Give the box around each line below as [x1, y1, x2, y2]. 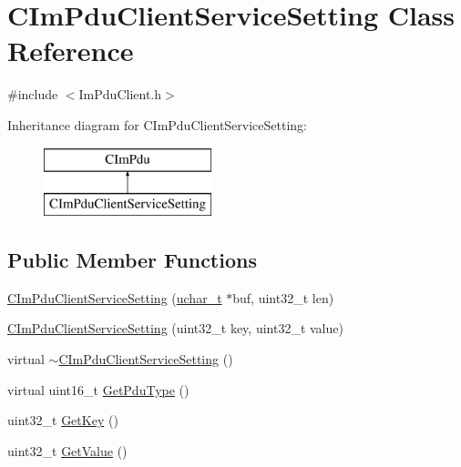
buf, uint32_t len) [232, 288, 334, 307]
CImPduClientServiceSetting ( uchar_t [7, 288, 222, 307]
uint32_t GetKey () [7, 411, 118, 430]
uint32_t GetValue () [7, 441, 128, 460]
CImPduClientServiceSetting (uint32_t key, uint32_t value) [7, 319, 343, 338]
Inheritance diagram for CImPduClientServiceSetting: [7, 115, 307, 134]
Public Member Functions [7, 246, 257, 274]
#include [7, 85, 58, 104]
